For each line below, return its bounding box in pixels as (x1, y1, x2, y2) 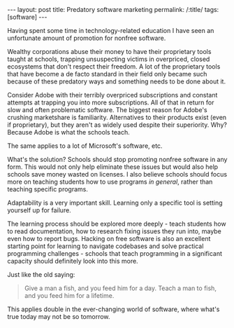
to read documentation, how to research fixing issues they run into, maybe (7, 227, 221, 235)
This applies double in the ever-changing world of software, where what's (7, 305, 220, 313)
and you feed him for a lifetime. (24, 292, 115, 299)
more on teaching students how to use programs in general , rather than (7, 177, 213, 186)
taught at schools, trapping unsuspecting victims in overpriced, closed (7, 55, 210, 63)
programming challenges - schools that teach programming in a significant (7, 250, 222, 257)
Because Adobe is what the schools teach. (7, 128, 131, 136)
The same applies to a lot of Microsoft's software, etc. (7, 142, 163, 150)
